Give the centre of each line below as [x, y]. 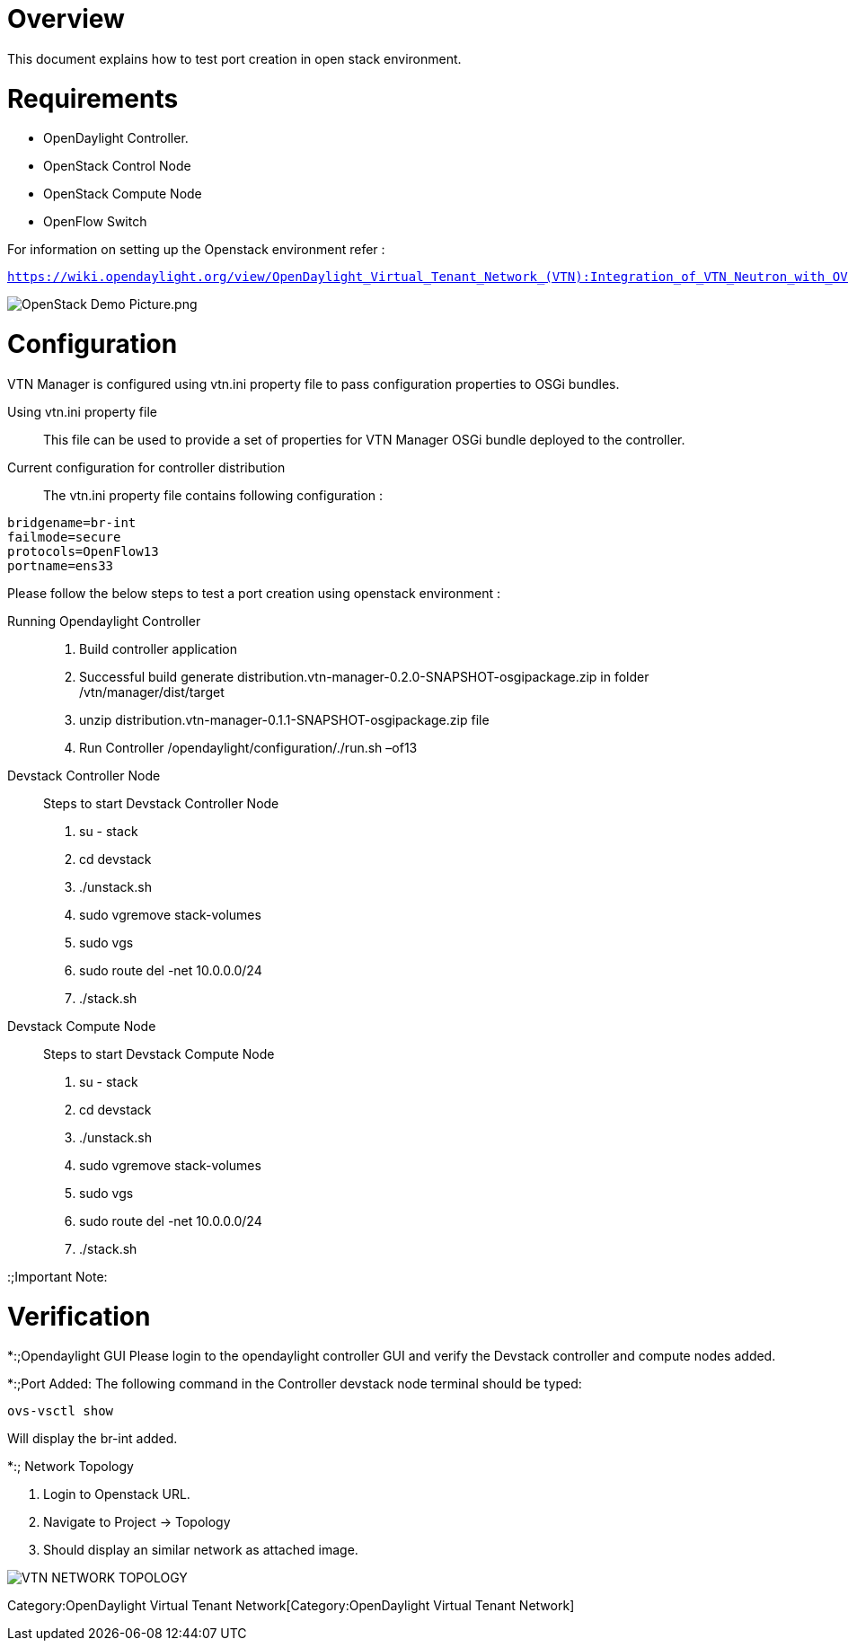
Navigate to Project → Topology [137, 1522]
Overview [66, 19]
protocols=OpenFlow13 [83, 551]
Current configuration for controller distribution [146, 467]
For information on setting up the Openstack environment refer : [196, 250]
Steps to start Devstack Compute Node [159, 1053]
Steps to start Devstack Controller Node [161, 803]
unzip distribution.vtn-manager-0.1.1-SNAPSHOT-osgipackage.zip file [284, 719]
